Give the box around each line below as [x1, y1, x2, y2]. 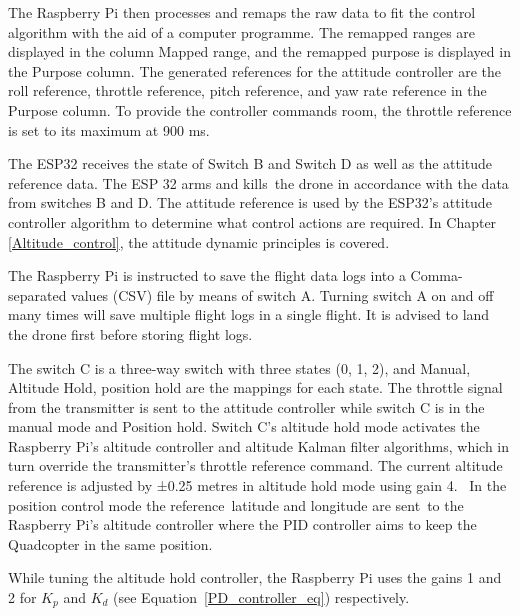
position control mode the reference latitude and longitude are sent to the [8, 494, 464, 515]
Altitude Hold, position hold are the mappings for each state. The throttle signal [8, 377, 503, 398]
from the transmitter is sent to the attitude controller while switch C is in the [8, 396, 485, 417]
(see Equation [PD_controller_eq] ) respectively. [113, 587, 410, 608]
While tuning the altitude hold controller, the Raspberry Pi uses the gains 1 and [8, 567, 502, 588]
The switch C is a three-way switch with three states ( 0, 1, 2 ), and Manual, [8, 357, 471, 378]
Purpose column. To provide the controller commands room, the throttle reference [8, 99, 512, 120]
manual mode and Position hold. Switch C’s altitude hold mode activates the [8, 416, 480, 437]
